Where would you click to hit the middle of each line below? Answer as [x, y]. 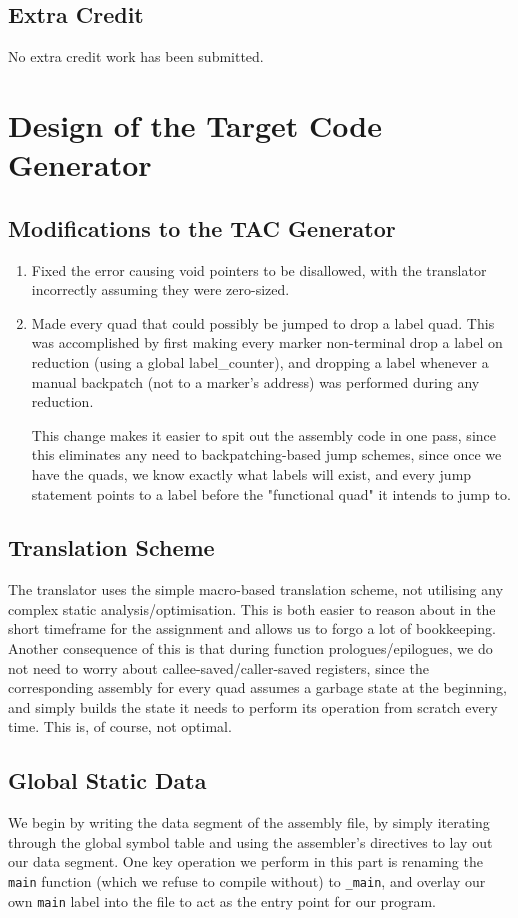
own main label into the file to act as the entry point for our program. [222, 900]
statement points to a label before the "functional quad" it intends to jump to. [271, 493]
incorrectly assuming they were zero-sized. [160, 289]
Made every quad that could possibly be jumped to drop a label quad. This [263, 322]
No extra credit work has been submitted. [136, 56]
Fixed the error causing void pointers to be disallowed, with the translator [259, 269]
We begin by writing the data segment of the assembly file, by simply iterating [249, 822]
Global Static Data [107, 780]
